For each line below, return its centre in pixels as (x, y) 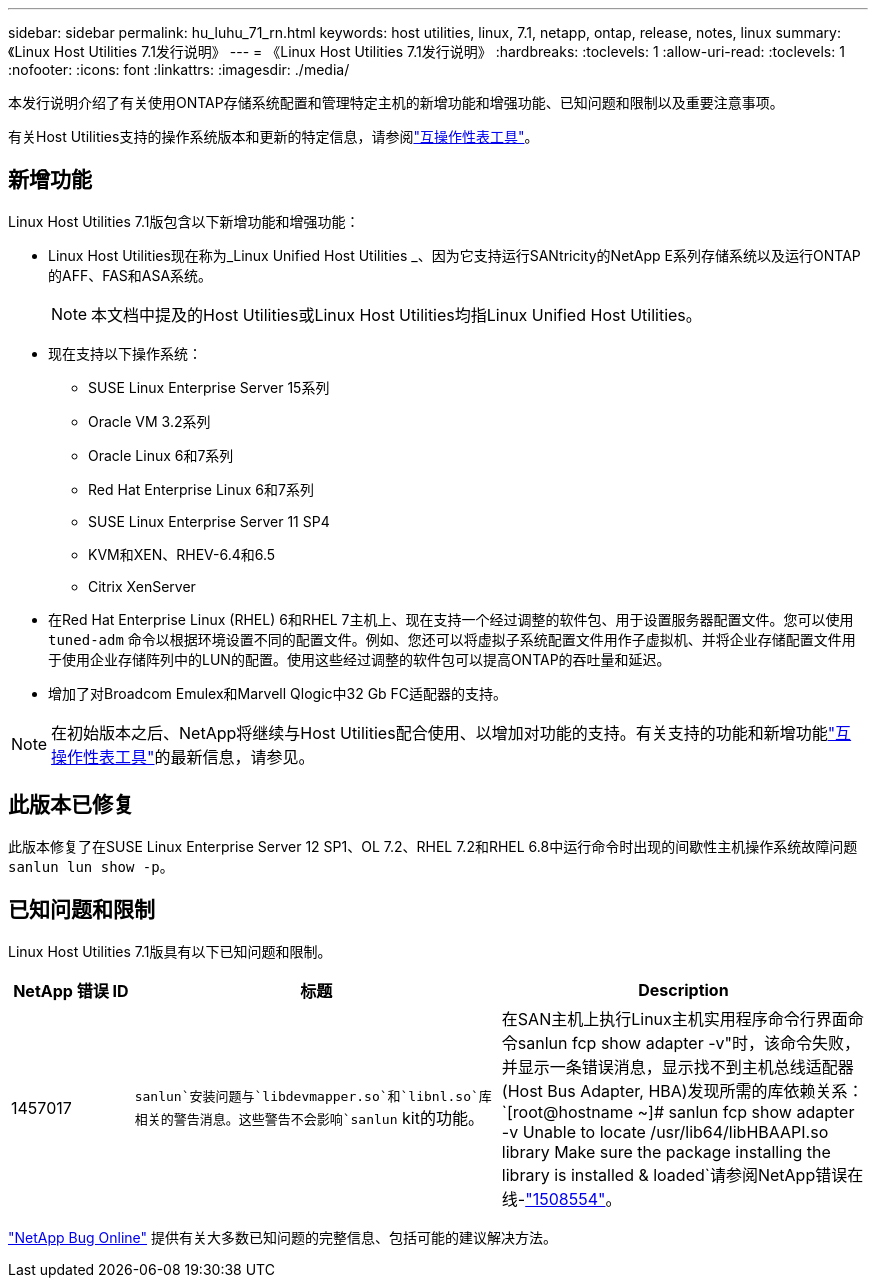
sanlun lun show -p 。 (91, 866)
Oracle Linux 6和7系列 (161, 455)
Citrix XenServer (142, 586)
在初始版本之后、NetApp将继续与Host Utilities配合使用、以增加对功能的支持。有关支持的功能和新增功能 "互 (451, 732)
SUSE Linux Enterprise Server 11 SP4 (209, 521)
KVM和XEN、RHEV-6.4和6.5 (182, 554)
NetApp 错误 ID (71, 990)
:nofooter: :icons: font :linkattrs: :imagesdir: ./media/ (179, 69)
